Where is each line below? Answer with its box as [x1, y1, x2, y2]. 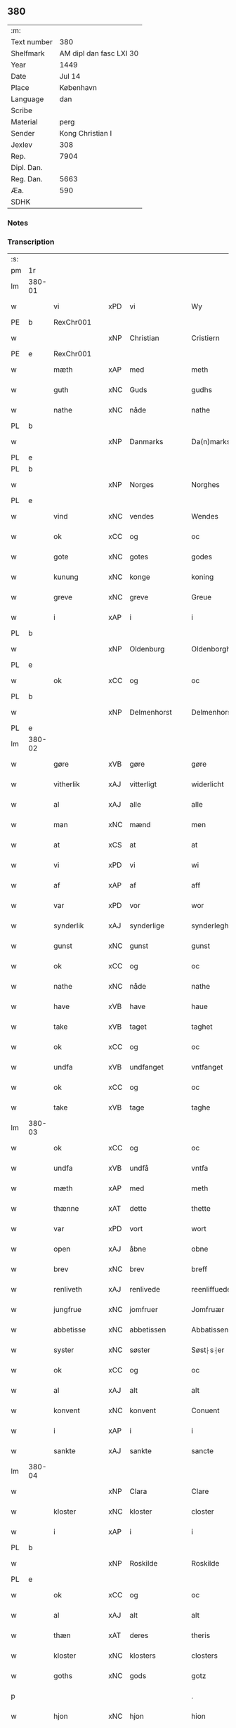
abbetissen [129, 1325, 166, 1334]
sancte [191, 1446, 214, 1456]
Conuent [191, 1405, 220, 1415]
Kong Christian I [59, 128, 112, 138]
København [59, 82, 97, 92]
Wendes [191, 512, 219, 521]
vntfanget [191, 1063, 223, 1072]
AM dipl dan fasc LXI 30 [59, 48, 139, 58]
